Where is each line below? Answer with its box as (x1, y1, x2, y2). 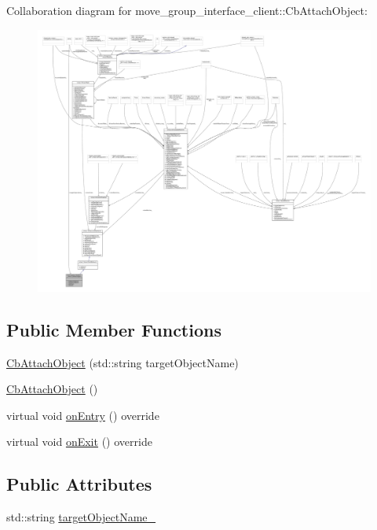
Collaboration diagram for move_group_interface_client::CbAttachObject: (6, 2, 368, 18)
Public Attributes (6, 472, 152, 496)
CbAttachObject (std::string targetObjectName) (6, 354, 239, 370)
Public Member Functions (6, 317, 221, 341)
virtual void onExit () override (6, 433, 152, 450)
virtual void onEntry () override (6, 407, 159, 423)
